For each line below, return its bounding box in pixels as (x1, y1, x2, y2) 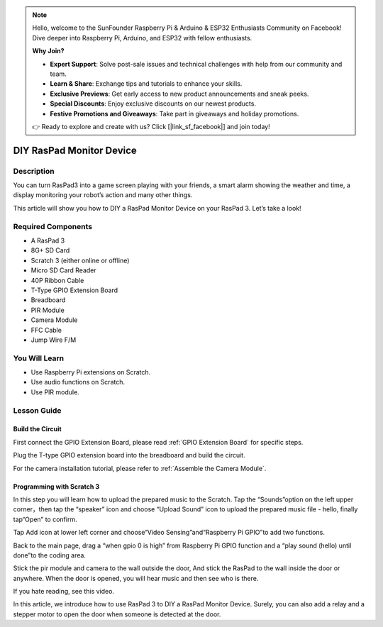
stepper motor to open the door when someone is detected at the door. (13, 610, 221, 618)
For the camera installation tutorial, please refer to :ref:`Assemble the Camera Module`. (13, 464, 267, 472)
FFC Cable (30, 326, 62, 334)
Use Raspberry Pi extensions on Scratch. (30, 368, 151, 377)
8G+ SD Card (30, 246, 70, 255)
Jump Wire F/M (30, 335, 77, 344)
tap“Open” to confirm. (13, 515, 77, 523)
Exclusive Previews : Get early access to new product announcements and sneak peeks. (50, 89, 309, 98)
